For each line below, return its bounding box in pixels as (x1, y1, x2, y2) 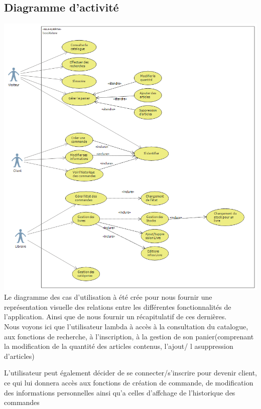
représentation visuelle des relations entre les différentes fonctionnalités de (4, 301, 231, 312)
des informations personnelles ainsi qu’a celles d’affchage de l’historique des (4, 387, 235, 397)
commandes (4, 397, 40, 407)
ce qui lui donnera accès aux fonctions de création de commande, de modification (4, 377, 253, 387)
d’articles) (4, 350, 35, 361)
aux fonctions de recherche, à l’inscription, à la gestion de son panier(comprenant (4, 331, 254, 341)
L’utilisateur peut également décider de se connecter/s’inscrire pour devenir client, (4, 367, 257, 378)
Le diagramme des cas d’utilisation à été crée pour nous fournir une (4, 292, 212, 302)
